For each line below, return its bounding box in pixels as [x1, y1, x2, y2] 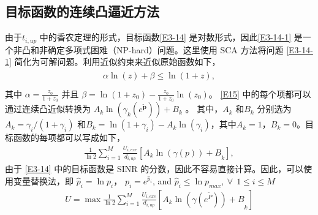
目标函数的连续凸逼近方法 [5, 2, 159, 21]
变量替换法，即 [13, 174, 74, 187]
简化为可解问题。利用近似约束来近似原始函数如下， [14, 55, 221, 68]
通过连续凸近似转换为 [5, 102, 91, 115]
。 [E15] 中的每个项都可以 [208, 87, 311, 100]
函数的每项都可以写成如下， [13, 131, 125, 144]
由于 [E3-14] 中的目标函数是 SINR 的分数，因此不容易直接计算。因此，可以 [5, 162, 304, 175]
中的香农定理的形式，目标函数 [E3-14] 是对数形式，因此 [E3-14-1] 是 [39, 31, 303, 43]
